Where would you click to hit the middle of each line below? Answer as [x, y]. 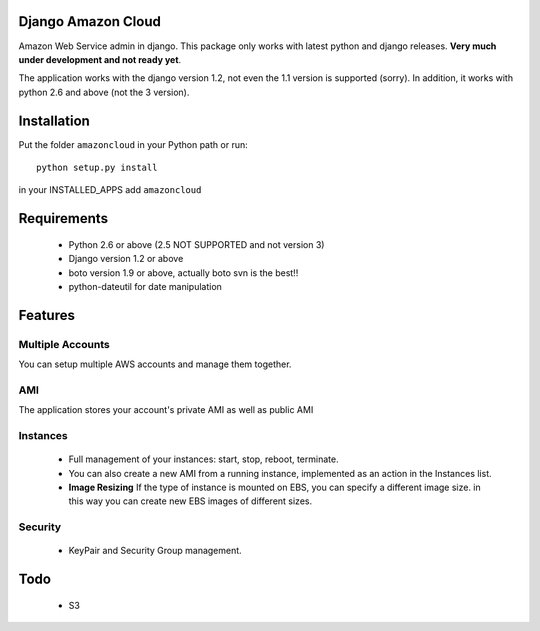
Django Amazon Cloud [90, 21]
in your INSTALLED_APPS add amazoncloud [110, 190]
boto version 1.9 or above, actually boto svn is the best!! [183, 272]
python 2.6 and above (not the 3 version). [104, 92]
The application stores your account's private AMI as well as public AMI [166, 410]
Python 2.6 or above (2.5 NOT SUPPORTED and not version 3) [196, 244]
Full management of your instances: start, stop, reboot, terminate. [203, 459]
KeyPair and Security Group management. [155, 551]
